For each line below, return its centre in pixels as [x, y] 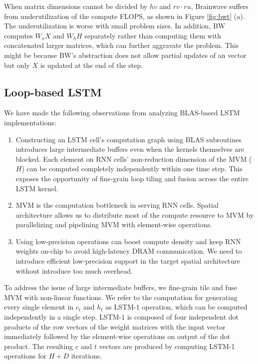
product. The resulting [39, 346]
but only [17, 65]
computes [18, 35]
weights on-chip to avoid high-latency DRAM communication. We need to [129, 251]
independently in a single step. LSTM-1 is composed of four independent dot [121, 317]
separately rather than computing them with [153, 35]
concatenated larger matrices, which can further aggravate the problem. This [122, 45]
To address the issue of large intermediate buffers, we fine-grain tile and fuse [121, 287]
